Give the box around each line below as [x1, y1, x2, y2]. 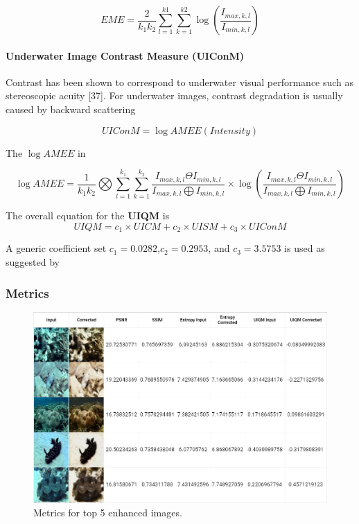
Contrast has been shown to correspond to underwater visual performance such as [6, 74, 354, 89]
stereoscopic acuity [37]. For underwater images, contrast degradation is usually [6, 88, 343, 103]
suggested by [6, 255, 60, 269]
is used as [284, 241, 325, 255]
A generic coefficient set [6, 241, 107, 255]
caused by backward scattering [6, 101, 136, 116]
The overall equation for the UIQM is [6, 208, 170, 223]
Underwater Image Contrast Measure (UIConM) [6, 48, 245, 62]
